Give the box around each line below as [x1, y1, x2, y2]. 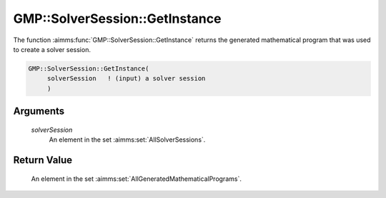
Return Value [13, 154, 73, 166]
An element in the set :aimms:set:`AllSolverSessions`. [49, 135, 206, 144]
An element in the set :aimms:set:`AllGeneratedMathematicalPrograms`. [31, 174, 242, 183]
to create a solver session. [13, 45, 91, 53]
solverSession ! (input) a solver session [46, 75, 206, 83]
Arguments [13, 105, 65, 118]
